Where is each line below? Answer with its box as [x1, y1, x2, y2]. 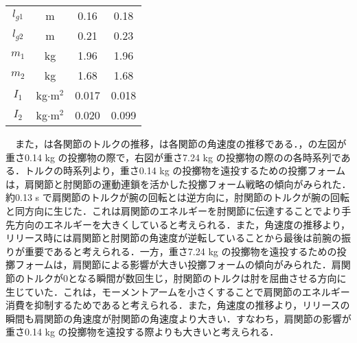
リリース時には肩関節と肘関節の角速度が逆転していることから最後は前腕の [5, 230, 341, 245]
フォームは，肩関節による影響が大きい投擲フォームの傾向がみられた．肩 [14, 257, 341, 272]
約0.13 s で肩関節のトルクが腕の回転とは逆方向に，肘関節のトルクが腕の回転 [5, 190, 350, 204]
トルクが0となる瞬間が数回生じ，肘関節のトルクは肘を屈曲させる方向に [24, 270, 347, 285]
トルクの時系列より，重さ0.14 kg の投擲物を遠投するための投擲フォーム [24, 163, 345, 178]
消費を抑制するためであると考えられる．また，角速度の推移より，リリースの [5, 298, 350, 312]
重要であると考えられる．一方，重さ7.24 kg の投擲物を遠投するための [24, 244, 337, 258]
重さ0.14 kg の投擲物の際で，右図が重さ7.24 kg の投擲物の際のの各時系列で [5, 150, 341, 164]
